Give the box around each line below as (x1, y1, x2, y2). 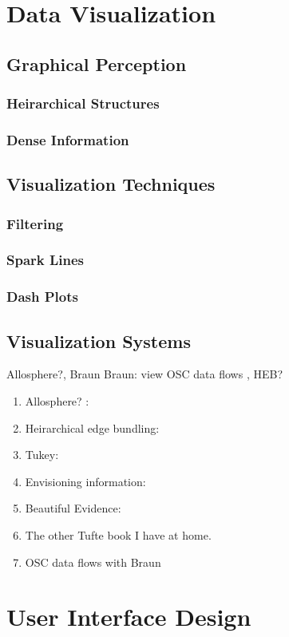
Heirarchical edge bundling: (25, 419, 160, 436)
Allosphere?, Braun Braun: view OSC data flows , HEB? (6, 366, 283, 382)
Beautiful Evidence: (25, 500, 121, 516)
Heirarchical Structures (6, 93, 160, 113)
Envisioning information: (25, 473, 146, 489)
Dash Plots (6, 287, 78, 307)
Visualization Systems (6, 328, 191, 353)
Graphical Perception (6, 51, 187, 76)
